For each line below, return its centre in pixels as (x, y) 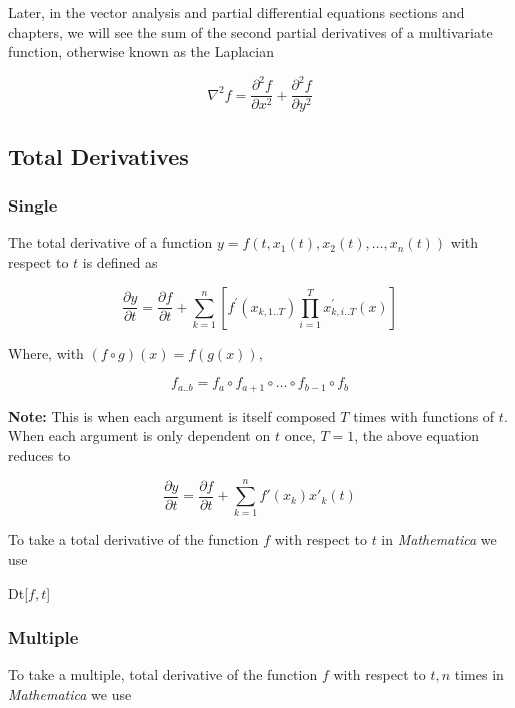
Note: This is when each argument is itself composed (172, 415)
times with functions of (424, 415)
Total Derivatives (98, 155)
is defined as (120, 261)
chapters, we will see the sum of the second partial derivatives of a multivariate (250, 31)
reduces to (39, 454)
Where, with (46, 352)
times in (479, 674)
